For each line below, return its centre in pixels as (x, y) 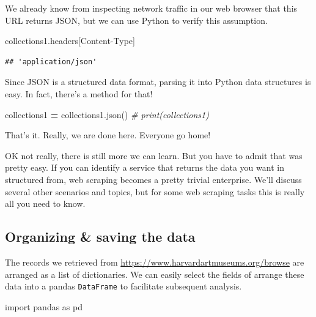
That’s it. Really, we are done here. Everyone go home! (108, 135)
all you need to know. (45, 203)
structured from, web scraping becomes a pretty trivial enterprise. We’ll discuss (153, 179)
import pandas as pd (44, 306)
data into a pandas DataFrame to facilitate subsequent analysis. (123, 286)
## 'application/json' (51, 62)
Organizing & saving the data (100, 237)
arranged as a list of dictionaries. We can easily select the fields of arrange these (155, 274)
